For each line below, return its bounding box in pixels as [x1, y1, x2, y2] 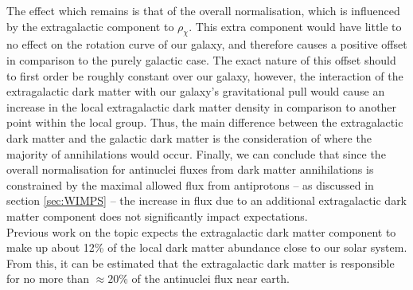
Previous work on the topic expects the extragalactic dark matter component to [6, 223, 396, 240]
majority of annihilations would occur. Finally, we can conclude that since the [6, 145, 386, 162]
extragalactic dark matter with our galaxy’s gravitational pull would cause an [6, 83, 385, 100]
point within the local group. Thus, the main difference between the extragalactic [6, 114, 403, 131]
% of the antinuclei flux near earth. [119, 270, 290, 287]
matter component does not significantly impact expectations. [6, 207, 308, 224]
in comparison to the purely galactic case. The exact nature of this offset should [6, 51, 396, 68]
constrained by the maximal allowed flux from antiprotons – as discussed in [6, 176, 374, 193]
